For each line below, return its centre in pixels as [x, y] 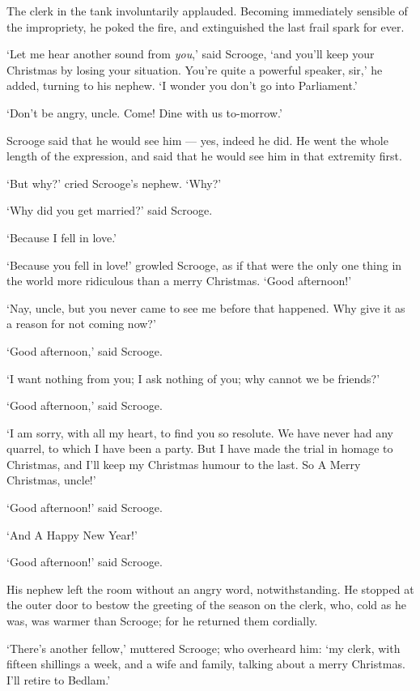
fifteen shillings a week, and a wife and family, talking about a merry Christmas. [206, 664]
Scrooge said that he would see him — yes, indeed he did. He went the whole [197, 140]
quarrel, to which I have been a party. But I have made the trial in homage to [200, 448]
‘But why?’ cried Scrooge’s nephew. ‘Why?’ [114, 183]
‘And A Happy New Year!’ [72, 534]
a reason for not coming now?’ [81, 324]
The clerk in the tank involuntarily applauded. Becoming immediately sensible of [207, 11]
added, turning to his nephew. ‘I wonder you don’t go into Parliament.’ [182, 85]
